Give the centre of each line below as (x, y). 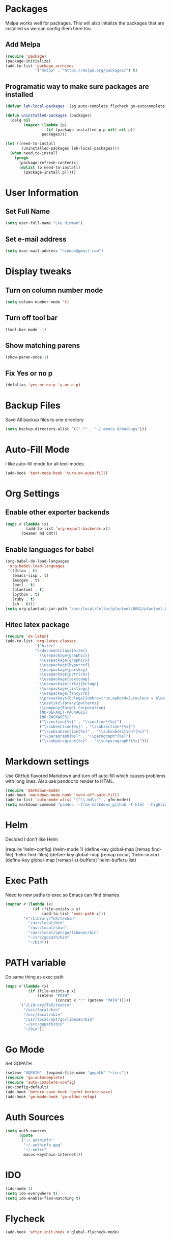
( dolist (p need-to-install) (50, 167)
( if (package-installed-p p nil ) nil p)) (91, 130)
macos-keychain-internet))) (53, 1154)
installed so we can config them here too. (49, 28)
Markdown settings (47, 761)
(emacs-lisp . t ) (31, 575)
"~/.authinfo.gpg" (43, 1145)
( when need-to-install (34, 153)
